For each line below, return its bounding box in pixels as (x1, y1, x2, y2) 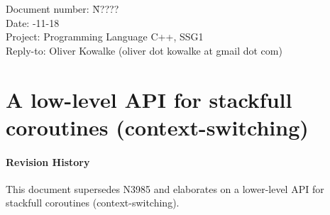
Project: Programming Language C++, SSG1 (6, 29, 204, 44)
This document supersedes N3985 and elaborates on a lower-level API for (6, 181, 324, 196)
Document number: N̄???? (6, 1, 119, 16)
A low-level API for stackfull (6, 84, 292, 114)
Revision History (6, 154, 90, 169)
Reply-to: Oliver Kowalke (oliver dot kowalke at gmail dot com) (6, 43, 282, 57)
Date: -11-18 (6, 15, 60, 30)
